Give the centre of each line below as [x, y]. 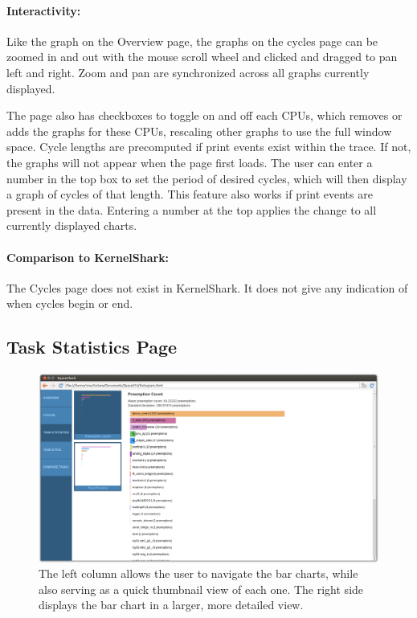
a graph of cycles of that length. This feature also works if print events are [190, 194]
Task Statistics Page [92, 347]
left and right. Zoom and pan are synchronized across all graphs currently [188, 72]
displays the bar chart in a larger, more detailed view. [171, 605]
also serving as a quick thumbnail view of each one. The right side [201, 589]
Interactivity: [44, 10]
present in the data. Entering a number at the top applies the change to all [192, 209]
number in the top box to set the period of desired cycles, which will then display [207, 178]
